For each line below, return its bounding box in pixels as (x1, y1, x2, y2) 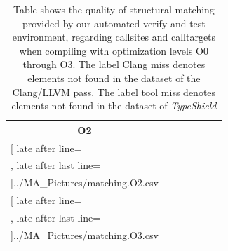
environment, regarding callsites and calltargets (12, 29, 216, 44)
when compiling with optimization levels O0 (19, 43, 208, 57)
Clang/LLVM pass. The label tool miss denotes (12, 84, 216, 99)
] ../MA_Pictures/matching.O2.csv (11, 175, 159, 190)
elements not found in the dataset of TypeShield (11, 98, 217, 113)
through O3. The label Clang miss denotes (22, 57, 206, 72)
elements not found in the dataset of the (27, 70, 201, 85)
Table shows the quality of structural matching (13, 2, 215, 16)
